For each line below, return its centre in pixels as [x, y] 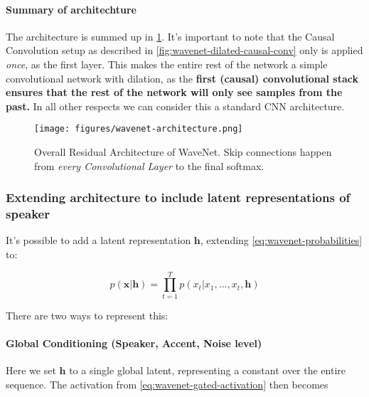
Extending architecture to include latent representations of [178, 197]
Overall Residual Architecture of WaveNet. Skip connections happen [183, 152]
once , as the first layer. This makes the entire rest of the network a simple [167, 64]
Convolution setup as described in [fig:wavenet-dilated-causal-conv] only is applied [184, 50]
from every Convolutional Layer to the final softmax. [149, 165]
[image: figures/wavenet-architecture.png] [139, 129]
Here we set [31, 370]
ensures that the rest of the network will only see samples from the [174, 92]
